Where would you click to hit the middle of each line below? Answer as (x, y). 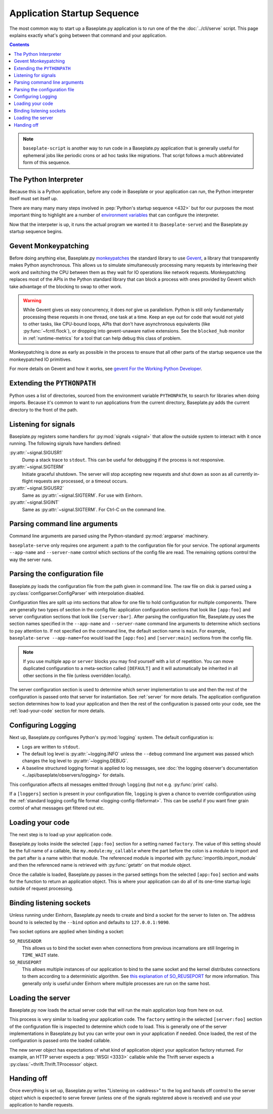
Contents (19, 45)
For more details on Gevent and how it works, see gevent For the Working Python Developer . (106, 369)
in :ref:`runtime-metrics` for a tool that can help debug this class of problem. (102, 338)
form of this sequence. (47, 163)
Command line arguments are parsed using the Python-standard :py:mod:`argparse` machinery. (109, 536)
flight (27, 481)
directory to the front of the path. (44, 410)
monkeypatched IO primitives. (40, 359)
